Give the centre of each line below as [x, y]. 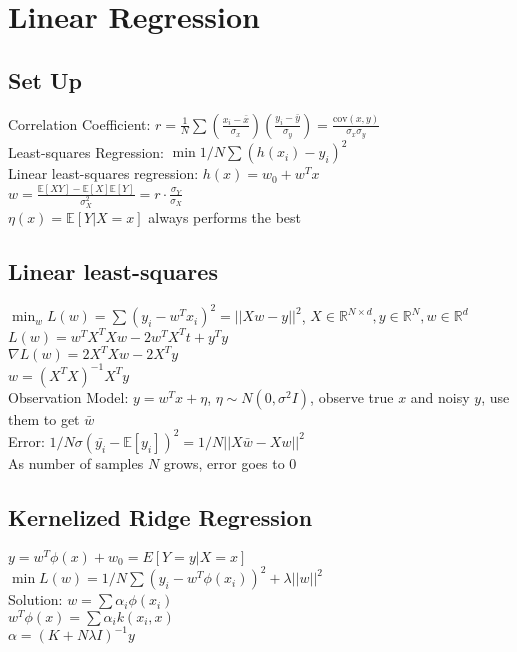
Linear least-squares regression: [103, 173]
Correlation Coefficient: [79, 123]
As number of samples [76, 462]
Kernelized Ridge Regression [160, 516]
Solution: [35, 599]
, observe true [352, 396]
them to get [44, 418]
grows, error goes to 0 [230, 462]
